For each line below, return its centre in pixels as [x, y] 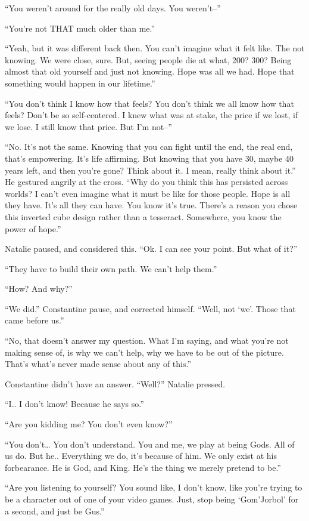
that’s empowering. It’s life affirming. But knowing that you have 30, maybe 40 [149, 158]
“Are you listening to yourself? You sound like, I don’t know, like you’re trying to [154, 487]
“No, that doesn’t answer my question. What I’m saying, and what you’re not [147, 340]
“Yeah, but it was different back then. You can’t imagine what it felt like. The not [155, 48]
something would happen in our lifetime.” [80, 83]
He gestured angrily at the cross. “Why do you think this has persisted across [146, 182]
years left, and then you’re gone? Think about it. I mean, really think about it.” [150, 170]
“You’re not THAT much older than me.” [80, 28]
